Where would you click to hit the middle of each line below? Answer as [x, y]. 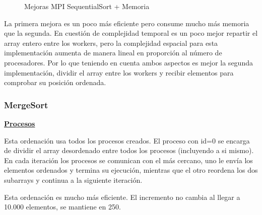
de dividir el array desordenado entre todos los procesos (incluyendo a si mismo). [129, 150]
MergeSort [26, 104]
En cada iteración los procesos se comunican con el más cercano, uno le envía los [128, 160]
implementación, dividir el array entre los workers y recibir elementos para [119, 72]
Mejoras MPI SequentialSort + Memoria [87, 6]
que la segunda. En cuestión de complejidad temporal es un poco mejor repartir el [131, 33]
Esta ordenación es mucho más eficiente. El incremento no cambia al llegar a [122, 197]
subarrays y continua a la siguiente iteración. [73, 180]
